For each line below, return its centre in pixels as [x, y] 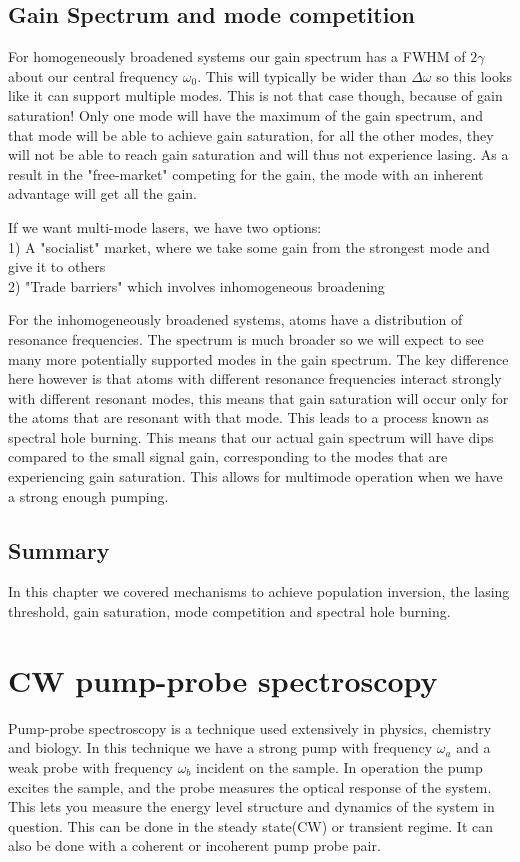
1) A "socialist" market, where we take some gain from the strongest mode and [249, 246]
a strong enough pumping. [88, 495]
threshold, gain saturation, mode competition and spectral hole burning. [229, 611]
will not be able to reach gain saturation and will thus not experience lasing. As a [258, 154]
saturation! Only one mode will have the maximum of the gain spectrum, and [246, 114]
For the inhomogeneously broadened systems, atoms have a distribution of [235, 319]
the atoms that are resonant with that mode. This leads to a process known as [248, 417]
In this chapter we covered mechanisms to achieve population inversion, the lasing [259, 591]
